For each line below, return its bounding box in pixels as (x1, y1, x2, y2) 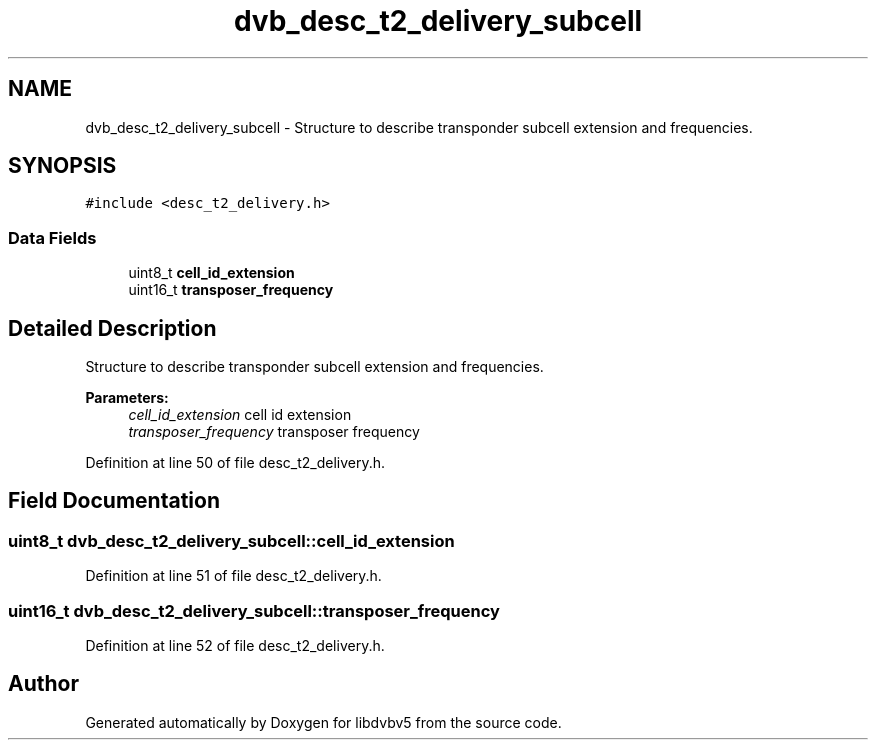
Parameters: (85, 389, 169, 407)
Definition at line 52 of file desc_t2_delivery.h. (85, 637, 385, 654)
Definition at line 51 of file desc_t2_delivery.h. (85, 567, 382, 585)
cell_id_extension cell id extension (128, 406, 352, 424)
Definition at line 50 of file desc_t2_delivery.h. (85, 454, 386, 472)
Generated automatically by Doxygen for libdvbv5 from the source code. (85, 713, 562, 731)
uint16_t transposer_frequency (128, 281, 334, 299)
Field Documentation (8, 488, 220, 514)
